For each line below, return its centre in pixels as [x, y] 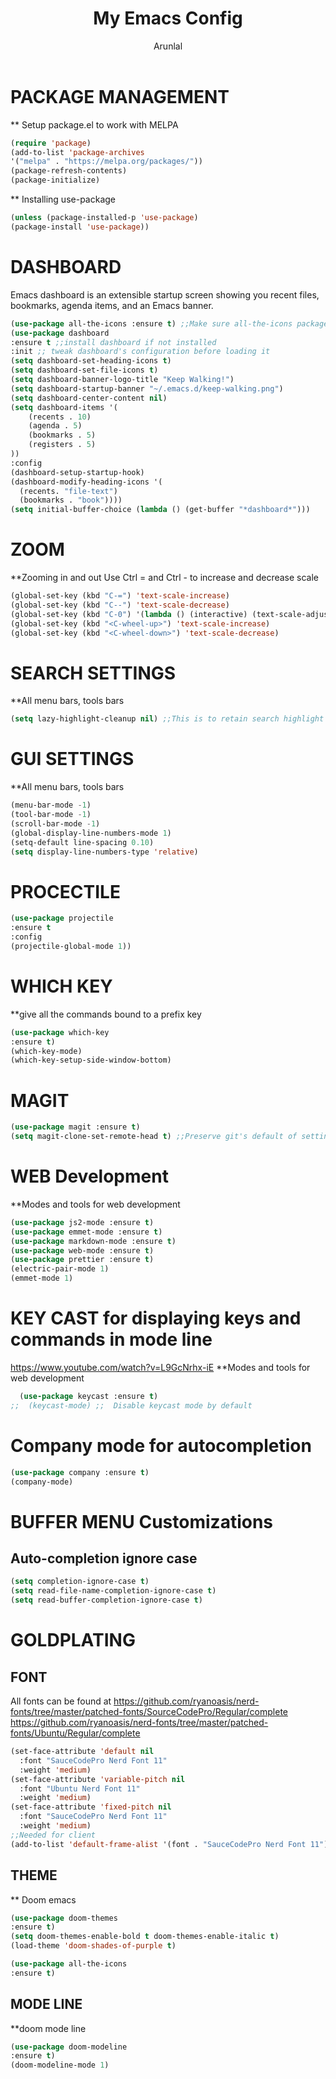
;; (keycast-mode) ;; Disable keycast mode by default [131, 1405]
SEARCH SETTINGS [93, 673]
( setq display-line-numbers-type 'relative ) [104, 852]
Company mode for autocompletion [161, 1445]
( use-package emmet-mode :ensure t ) [86, 1232]
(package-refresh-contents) [69, 171]
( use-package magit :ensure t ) [75, 1127]
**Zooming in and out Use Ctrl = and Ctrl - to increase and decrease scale [165, 578]
